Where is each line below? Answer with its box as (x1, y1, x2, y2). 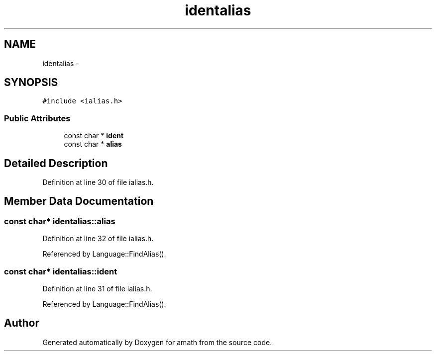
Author (4, 317, 39, 330)
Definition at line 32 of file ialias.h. (42, 234, 154, 243)
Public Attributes (4, 113, 71, 123)
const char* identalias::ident (4, 266, 117, 276)
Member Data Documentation (4, 195, 154, 208)
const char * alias (64, 140, 122, 149)
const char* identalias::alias (4, 216, 115, 226)
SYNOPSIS (4, 76, 58, 89)
